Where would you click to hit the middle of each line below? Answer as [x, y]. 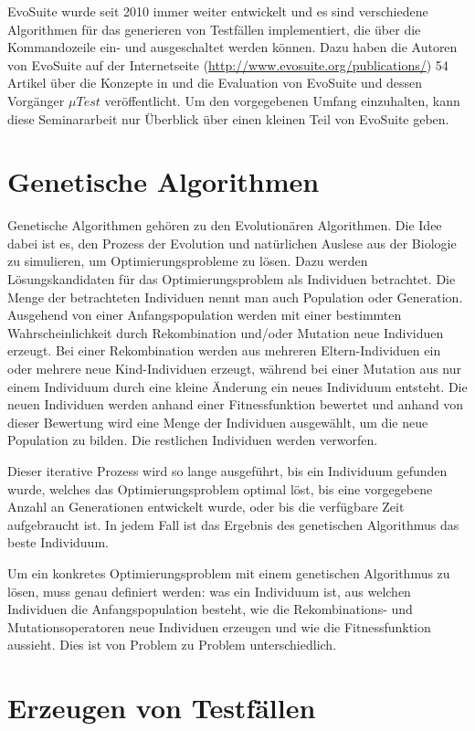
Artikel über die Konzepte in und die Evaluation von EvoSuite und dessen [215, 83]
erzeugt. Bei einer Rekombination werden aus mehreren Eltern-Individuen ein [224, 350]
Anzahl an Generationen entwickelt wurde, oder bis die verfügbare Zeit [206, 507]
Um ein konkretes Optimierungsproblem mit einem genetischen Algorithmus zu [229, 572]
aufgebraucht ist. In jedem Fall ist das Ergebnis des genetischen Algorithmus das [233, 524]
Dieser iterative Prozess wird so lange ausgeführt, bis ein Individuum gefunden [227, 471]
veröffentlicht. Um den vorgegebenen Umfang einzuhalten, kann [282, 100]
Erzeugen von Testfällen [162, 708]
